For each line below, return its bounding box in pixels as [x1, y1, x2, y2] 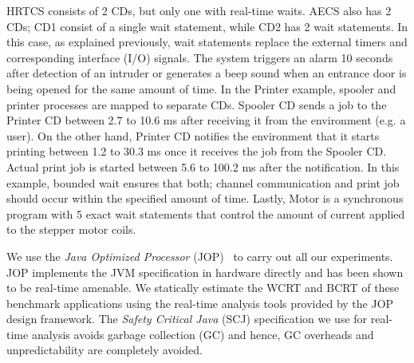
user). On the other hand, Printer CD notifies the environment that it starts [6, 127, 380, 144]
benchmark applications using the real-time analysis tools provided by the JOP [6, 294, 394, 311]
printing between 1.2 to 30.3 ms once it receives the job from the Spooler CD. [6, 143, 387, 160]
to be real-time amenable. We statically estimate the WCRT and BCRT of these [6, 279, 400, 296]
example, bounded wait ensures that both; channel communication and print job [6, 174, 400, 191]
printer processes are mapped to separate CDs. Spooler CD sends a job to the [6, 96, 387, 112]
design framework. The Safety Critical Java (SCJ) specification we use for [6, 310, 368, 327]
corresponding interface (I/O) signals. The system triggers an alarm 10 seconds [6, 49, 393, 65]
